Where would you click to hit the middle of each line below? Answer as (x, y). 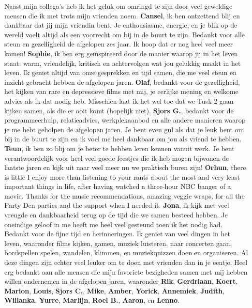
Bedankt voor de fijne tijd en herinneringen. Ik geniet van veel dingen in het (118, 234)
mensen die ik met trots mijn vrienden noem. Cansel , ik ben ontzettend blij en (122, 15)
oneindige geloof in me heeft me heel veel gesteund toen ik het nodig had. (113, 224)
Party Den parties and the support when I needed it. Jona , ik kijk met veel (117, 205)
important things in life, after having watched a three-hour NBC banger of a (118, 186)
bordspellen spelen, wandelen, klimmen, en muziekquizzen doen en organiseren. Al (126, 253)
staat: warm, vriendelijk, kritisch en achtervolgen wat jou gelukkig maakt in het (123, 63)
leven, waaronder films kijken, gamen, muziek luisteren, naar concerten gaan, (118, 243)
